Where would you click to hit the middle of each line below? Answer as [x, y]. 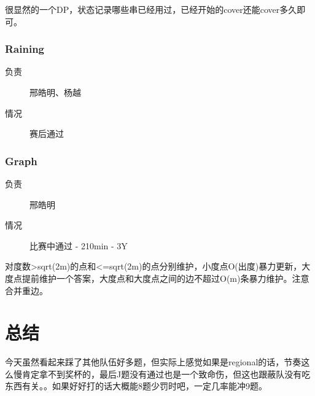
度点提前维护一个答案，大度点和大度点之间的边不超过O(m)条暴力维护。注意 [157, 278]
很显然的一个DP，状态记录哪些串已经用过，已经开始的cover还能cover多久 [151, 9]
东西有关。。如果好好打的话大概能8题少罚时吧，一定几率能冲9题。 [136, 386]
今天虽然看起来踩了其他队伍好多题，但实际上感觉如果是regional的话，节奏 [153, 362]
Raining [25, 49]
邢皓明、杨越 [55, 92]
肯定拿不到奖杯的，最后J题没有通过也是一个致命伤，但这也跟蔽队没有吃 [166, 374]
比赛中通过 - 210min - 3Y [79, 245]
